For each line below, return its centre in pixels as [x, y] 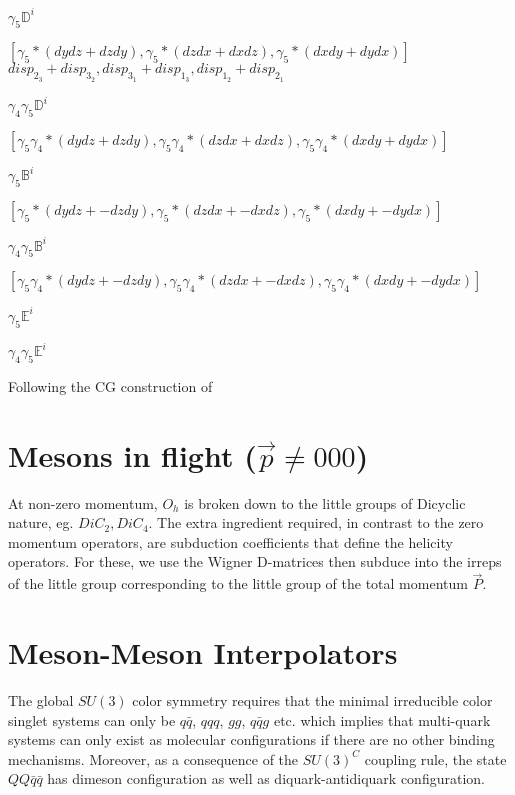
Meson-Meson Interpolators [203, 652]
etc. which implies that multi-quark [382, 719]
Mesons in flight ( [132, 454]
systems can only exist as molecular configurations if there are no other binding [251, 739]
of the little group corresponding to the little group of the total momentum [238, 583]
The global [41, 700]
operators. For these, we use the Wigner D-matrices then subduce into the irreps [255, 561]
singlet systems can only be [92, 719]
